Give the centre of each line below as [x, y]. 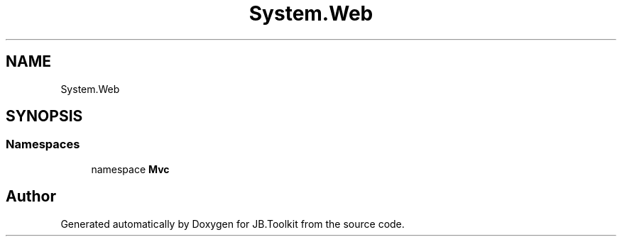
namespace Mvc [130, 169]
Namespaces [43, 144]
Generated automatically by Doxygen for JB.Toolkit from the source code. [233, 224]
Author [31, 197]
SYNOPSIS [44, 116]
